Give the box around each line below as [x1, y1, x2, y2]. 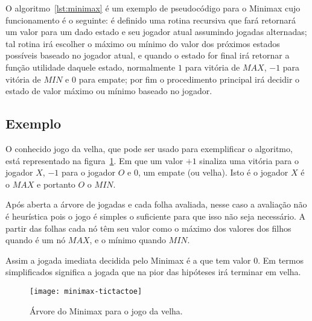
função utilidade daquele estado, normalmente [5, 60, 176, 73]
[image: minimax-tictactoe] [30, 287, 142, 296]
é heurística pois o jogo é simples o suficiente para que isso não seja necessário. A [5, 209, 306, 222]
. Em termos [258, 253, 304, 266]
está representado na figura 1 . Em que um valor [5, 154, 183, 167]
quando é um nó [5, 234, 66, 246]
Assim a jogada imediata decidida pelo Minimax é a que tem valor [5, 253, 251, 266]
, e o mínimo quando [89, 234, 166, 246]
